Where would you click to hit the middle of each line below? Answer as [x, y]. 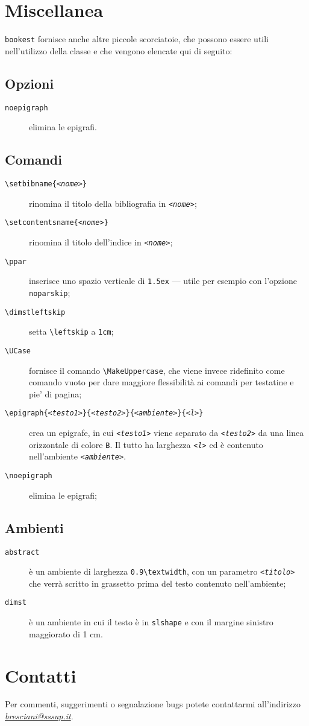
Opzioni [30, 83]
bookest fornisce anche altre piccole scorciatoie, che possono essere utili [137, 39]
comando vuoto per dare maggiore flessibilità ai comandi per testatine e [161, 382]
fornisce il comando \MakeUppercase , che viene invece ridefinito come [157, 370]
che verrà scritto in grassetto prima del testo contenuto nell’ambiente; [158, 583]
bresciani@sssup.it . [39, 716]
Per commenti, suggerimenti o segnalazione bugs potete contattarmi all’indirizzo [153, 704]
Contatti [41, 675]
